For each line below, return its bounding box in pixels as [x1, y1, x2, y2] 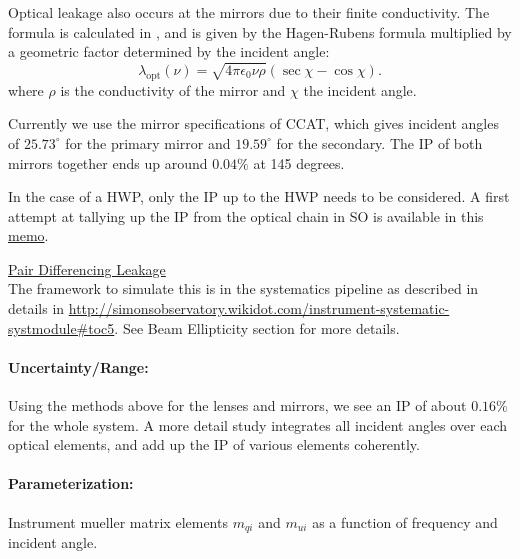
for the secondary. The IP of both [276, 132, 483, 153]
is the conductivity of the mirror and [60, 79, 286, 100]
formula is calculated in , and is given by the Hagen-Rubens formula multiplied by [8, 21, 512, 42]
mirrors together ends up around [8, 152, 208, 173]
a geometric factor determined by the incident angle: [8, 41, 330, 62]
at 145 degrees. [253, 152, 345, 173]
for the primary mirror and [65, 132, 231, 153]
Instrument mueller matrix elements [8, 511, 228, 532]
